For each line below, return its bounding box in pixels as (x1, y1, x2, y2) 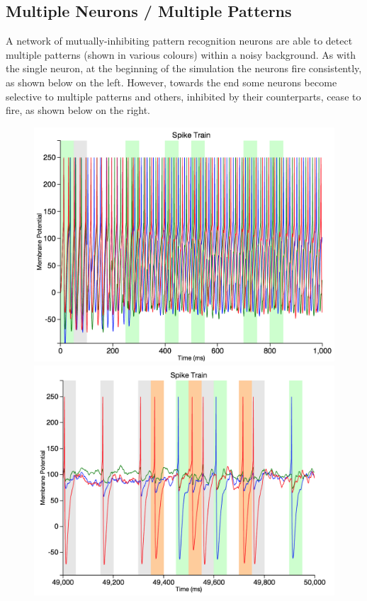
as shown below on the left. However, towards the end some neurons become (6, 74, 337, 89)
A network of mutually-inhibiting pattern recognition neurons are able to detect (6, 33, 353, 48)
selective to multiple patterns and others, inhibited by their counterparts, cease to (6, 88, 361, 103)
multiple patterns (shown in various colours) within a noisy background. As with (6, 47, 356, 62)
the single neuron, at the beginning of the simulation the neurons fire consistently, (6, 61, 362, 76)
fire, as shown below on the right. (6, 103, 151, 118)
